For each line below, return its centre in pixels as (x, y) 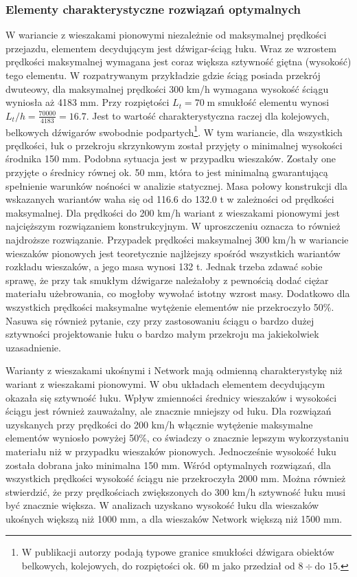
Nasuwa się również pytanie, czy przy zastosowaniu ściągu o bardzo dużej (160, 320)
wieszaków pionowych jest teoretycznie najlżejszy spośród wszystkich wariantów (173, 253)
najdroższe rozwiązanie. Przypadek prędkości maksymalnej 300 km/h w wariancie (177, 240)
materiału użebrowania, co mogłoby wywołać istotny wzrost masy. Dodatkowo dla (178, 293)
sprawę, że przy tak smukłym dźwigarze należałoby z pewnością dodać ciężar (167, 280)
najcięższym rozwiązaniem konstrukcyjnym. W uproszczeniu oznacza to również (173, 226)
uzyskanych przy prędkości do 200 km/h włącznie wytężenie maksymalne (159, 424)
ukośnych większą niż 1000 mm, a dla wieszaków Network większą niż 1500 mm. (174, 518)
